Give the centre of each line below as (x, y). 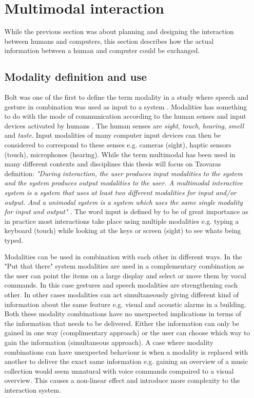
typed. (14, 240)
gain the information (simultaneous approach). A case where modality (109, 342)
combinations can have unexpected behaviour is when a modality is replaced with (126, 352)
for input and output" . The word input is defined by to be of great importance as (127, 211)
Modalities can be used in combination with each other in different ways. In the (123, 256)
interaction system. (33, 389)
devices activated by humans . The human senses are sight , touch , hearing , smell (124, 125)
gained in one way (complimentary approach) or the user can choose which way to (127, 333)
